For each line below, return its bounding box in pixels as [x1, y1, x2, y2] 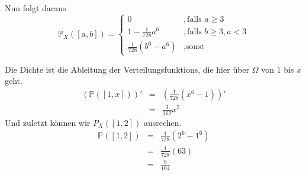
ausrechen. [143, 116, 182, 128]
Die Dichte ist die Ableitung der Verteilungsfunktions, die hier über [5, 63, 250, 75]
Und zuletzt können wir [5, 116, 91, 128]
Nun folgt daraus [5, 2, 66, 14]
